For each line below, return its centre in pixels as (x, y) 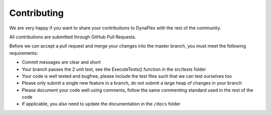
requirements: (24, 53)
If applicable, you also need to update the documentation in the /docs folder (101, 104)
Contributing (36, 13)
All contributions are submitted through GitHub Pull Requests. (73, 37)
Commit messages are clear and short (61, 62)
